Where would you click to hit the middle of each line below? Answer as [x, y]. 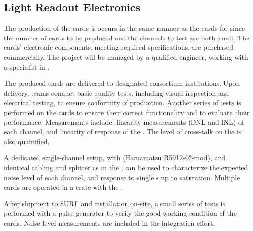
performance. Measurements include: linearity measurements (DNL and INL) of [124, 122]
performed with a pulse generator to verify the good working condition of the [120, 213]
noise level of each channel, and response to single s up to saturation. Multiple [122, 177]
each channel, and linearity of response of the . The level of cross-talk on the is [123, 132]
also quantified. [27, 141]
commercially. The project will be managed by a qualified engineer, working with [126, 57]
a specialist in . [27, 66]
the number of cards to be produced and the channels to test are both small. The [127, 37]
